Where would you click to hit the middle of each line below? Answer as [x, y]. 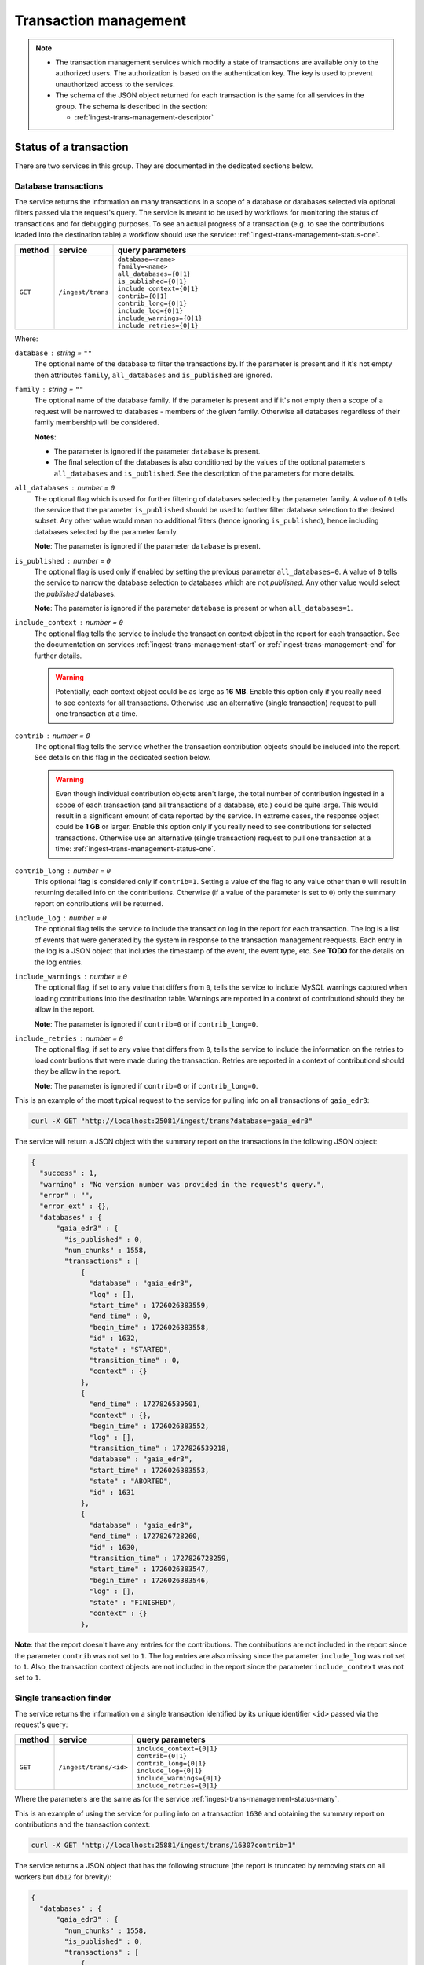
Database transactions [59, 186]
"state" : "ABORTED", [131, 1481]
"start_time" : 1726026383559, [149, 1305]
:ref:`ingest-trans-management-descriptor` [144, 117]
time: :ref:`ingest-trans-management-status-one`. [135, 849]
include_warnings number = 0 [71, 977]
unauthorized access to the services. [115, 84]
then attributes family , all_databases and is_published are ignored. [154, 375]
